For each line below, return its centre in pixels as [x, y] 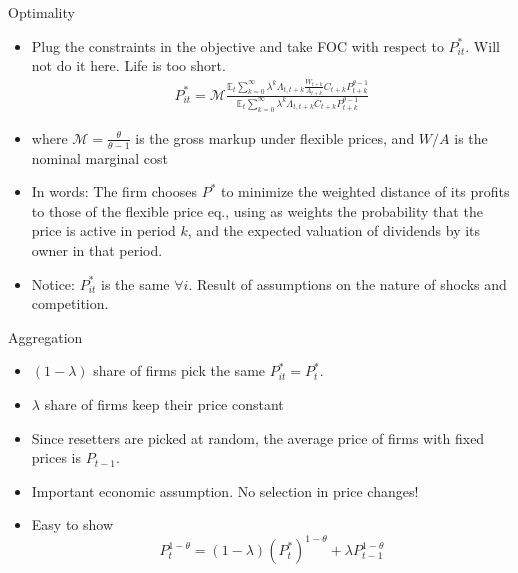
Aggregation [45, 336]
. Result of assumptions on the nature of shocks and [347, 283]
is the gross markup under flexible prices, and [275, 137]
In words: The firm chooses [114, 191]
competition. [70, 303]
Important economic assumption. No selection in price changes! [225, 490]
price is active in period [103, 230]
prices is [56, 457]
